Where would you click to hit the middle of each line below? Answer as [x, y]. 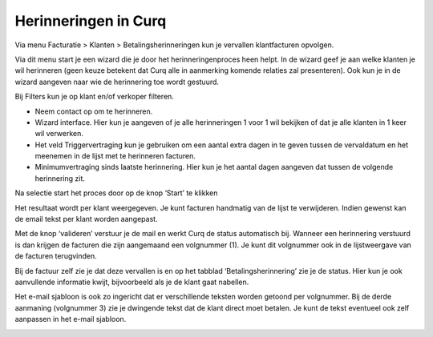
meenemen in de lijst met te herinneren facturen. [115, 156]
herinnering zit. [60, 178]
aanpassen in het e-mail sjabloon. [71, 319]
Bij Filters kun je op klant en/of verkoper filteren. [94, 97]
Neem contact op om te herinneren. [94, 111]
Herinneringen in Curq [91, 21]
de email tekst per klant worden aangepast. [86, 219]
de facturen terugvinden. [56, 256]
